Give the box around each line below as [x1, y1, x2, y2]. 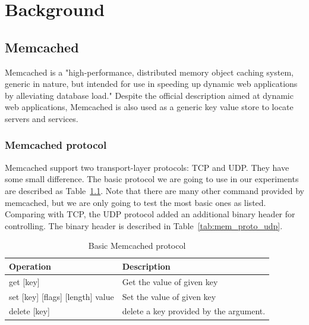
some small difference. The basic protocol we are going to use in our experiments [5, 173, 299, 185]
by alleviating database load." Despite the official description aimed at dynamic [5, 89, 294, 101]
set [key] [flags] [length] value [9, 290, 114, 302]
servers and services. [5, 112, 78, 124]
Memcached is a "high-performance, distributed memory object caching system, [5, 65, 294, 78]
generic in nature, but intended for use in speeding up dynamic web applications [5, 77, 298, 90]
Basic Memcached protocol [88, 239, 186, 252]
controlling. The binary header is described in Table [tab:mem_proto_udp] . [5, 219, 283, 232]
